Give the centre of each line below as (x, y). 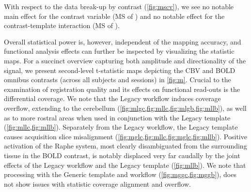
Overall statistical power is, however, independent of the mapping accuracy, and (123, 41)
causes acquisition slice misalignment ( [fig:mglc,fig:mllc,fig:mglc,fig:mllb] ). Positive (125, 136)
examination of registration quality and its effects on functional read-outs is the (122, 89)
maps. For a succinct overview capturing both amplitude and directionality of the (125, 60)
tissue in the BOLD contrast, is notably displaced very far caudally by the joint (122, 155)
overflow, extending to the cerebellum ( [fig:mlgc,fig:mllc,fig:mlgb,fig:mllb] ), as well (125, 108)
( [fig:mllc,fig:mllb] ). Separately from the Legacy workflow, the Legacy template (121, 127)
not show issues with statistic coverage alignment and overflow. (97, 184)
